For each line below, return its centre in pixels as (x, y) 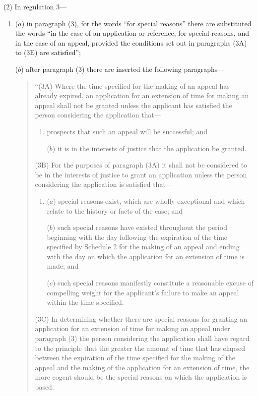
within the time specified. (85, 302)
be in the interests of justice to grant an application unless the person (141, 174)
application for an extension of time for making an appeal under (132, 328)
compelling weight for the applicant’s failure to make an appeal (143, 292)
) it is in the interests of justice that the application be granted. (149, 148)
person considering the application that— (98, 115)
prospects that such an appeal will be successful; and (127, 131)
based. (44, 387)
